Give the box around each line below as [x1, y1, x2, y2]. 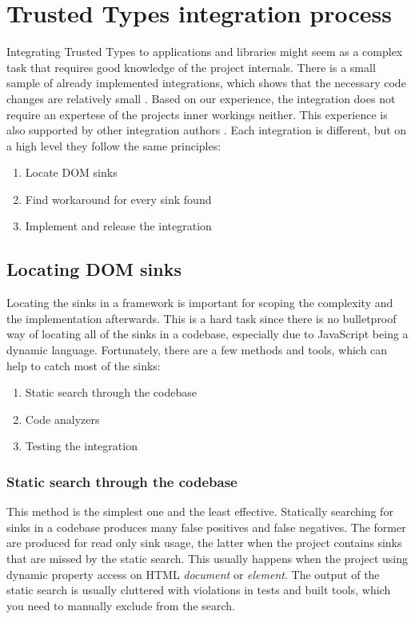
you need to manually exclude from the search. [6, 597, 235, 613]
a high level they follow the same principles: [6, 137, 221, 154]
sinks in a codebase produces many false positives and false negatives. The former [6, 518, 406, 535]
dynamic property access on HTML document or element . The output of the [6, 565, 380, 582]
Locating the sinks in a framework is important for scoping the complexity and [6, 294, 393, 311]
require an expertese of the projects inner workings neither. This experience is [6, 106, 388, 122]
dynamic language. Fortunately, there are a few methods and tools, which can [6, 341, 388, 358]
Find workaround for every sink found [25, 190, 212, 207]
